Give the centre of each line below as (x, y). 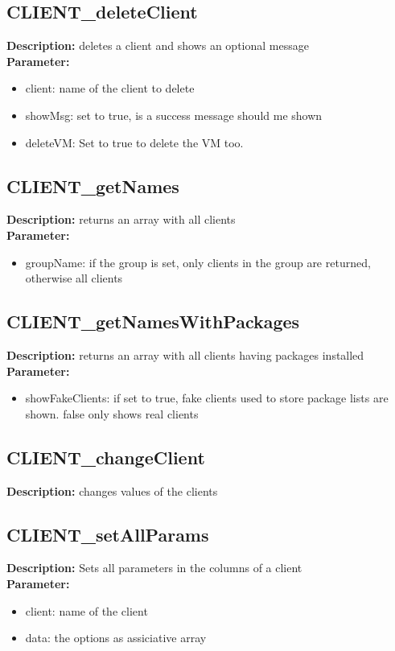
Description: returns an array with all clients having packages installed (185, 354)
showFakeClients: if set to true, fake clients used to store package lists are (207, 398)
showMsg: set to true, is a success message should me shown (174, 115)
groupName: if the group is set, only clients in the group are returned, (198, 262)
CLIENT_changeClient (106, 457)
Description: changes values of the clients (112, 490)
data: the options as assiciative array (116, 638)
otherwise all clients (74, 278)
